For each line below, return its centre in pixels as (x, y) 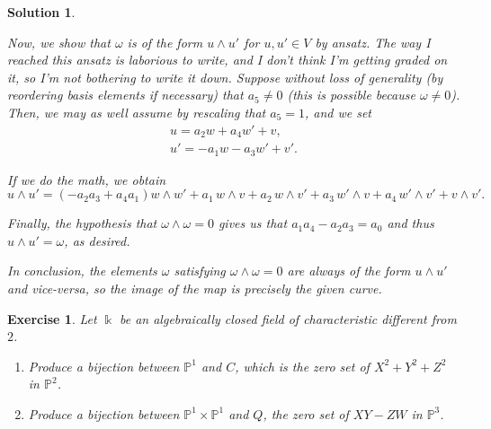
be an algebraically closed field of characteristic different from (288, 318)
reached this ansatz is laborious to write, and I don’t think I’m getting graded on (228, 60)
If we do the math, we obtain (87, 179)
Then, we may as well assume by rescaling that (137, 112)
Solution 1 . (41, 12)
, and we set (338, 112)
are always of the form (349, 271)
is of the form (165, 42)
